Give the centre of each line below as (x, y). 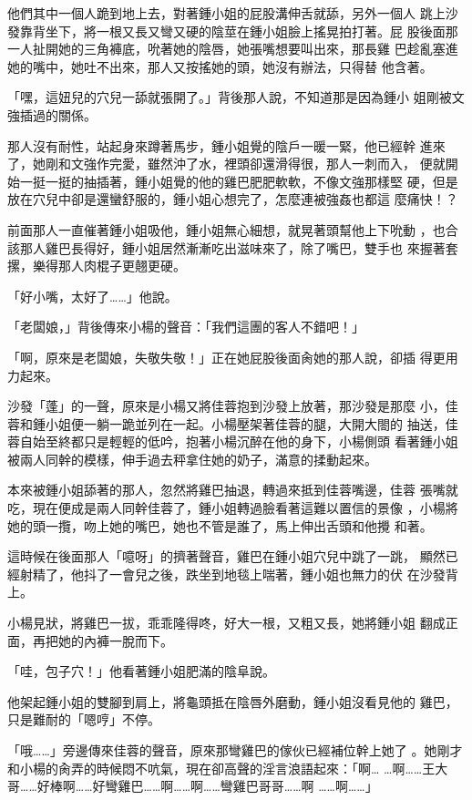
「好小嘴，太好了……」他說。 (92, 296)
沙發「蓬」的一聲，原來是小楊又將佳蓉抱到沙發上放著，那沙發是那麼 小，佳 (233, 406)
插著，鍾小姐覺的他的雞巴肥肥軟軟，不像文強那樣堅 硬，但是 (277, 181)
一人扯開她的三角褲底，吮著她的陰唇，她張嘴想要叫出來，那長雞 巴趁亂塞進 (233, 49)
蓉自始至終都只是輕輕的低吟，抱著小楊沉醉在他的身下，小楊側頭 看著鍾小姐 (233, 441)
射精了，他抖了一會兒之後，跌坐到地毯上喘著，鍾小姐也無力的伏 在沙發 (232, 574)
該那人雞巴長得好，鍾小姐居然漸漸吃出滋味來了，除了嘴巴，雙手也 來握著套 (233, 247)
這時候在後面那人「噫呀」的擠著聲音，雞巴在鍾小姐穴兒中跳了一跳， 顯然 (226, 556)
